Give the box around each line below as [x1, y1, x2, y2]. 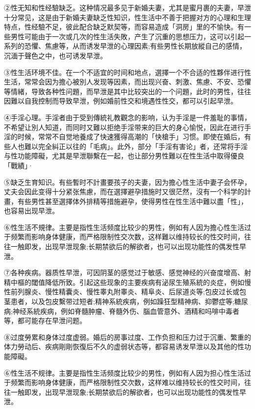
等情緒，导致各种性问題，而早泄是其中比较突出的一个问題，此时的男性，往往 [4, 86, 251, 96]
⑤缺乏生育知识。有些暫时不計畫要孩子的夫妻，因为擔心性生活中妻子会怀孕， [4, 177, 251, 187]
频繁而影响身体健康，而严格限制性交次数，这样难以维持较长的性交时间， [10, 377, 244, 387]
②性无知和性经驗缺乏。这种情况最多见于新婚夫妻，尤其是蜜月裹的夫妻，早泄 [4, 2, 251, 12]
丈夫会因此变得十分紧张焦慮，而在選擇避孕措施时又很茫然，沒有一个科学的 [4, 186, 244, 197]
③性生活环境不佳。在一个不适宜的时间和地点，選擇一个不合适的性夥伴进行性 [4, 67, 251, 77]
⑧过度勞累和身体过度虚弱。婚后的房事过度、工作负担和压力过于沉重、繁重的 [4, 332, 251, 342]
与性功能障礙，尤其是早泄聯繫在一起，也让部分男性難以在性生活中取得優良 [4, 151, 244, 161]
